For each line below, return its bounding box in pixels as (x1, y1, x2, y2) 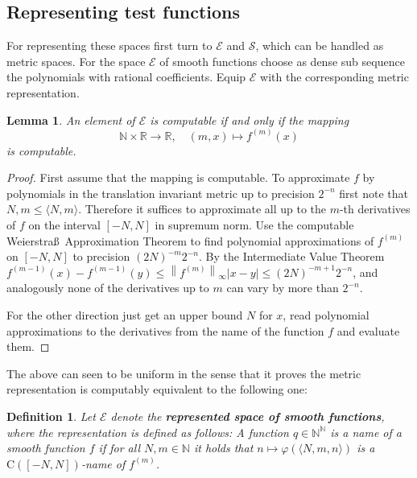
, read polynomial (283, 306, 370, 323)
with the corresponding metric (260, 68, 409, 85)
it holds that (193, 439, 254, 456)
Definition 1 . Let (6, 407, 96, 424)
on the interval (28, 216, 101, 233)
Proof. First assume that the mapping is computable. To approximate (6, 169, 350, 186)
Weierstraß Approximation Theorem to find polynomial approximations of (6, 232, 374, 249)
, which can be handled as (255, 37, 384, 54)
